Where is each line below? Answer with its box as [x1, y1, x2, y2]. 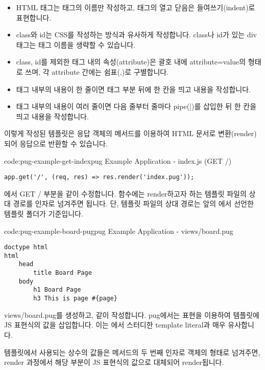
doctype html [4, 244, 48, 251]
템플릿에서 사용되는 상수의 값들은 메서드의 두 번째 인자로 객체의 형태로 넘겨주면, [4, 346, 260, 357]
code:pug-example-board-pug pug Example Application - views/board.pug [4, 225, 233, 236]
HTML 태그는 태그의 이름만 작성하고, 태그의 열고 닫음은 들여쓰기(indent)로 [16, 2, 255, 12]
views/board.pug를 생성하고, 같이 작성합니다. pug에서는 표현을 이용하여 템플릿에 [4, 309, 259, 320]
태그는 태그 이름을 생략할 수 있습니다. [16, 39, 136, 50]
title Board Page [33, 269, 92, 277]
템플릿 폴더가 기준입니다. [4, 208, 83, 219]
